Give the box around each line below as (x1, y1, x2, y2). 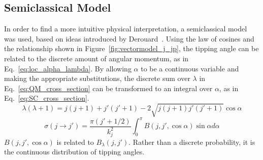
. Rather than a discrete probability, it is (128, 136, 255, 147)
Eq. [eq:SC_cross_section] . (4, 93, 89, 103)
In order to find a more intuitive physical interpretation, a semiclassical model (4, 23, 247, 34)
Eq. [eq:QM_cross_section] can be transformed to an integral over (4, 83, 213, 93)
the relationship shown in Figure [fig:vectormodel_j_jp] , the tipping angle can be (4, 43, 259, 54)
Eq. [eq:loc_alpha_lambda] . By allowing (4, 63, 131, 73)
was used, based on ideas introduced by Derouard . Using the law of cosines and (4, 33, 254, 44)
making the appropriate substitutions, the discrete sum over (4, 73, 190, 84)
